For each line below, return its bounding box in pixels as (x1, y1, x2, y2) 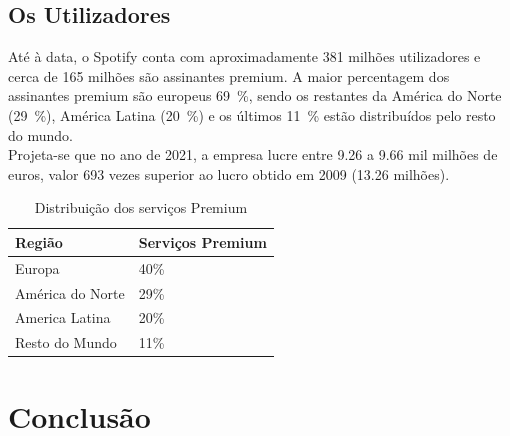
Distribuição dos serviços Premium (34, 197, 248, 218)
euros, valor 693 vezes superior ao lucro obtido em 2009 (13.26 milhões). (8, 163, 450, 184)
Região (15, 231, 63, 252)
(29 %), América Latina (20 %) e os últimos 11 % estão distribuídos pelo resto (8, 104, 496, 125)
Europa (15, 257, 60, 278)
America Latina (15, 307, 111, 328)
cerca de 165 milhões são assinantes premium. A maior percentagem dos (8, 65, 450, 86)
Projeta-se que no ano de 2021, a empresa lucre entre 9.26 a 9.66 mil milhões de (8, 144, 498, 165)
